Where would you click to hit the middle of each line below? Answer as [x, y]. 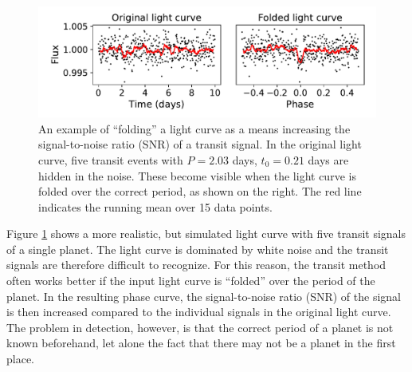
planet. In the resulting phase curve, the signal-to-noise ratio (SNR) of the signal [204, 296]
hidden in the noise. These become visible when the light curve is [197, 175]
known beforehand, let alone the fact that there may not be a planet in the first [201, 343]
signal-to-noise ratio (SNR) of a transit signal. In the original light [200, 144]
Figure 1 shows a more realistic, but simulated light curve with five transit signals [206, 233]
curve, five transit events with [111, 159]
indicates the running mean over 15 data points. [155, 206]
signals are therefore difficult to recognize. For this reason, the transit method [196, 265]
